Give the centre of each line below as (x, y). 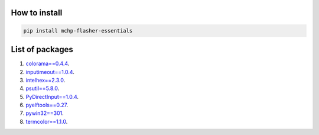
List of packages (42, 49)
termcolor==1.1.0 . (47, 121)
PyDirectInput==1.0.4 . (52, 97)
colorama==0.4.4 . (48, 64)
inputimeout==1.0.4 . (50, 72)
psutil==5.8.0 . (43, 88)
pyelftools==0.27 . (47, 105)
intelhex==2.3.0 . (45, 80)
